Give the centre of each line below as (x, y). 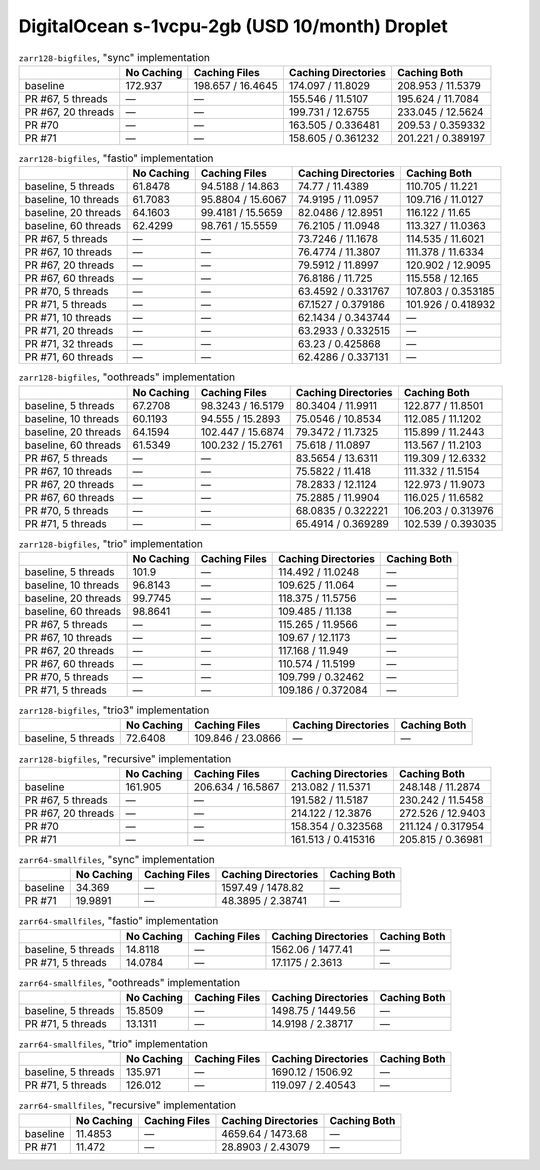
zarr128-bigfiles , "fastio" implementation (116, 158)
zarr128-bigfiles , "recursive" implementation (125, 758)
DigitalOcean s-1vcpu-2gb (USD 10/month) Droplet (233, 26)
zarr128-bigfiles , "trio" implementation (111, 543)
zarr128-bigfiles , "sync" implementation (114, 57)
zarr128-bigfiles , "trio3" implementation (114, 710)
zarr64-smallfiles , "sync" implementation (116, 859)
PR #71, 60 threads (69, 357)
